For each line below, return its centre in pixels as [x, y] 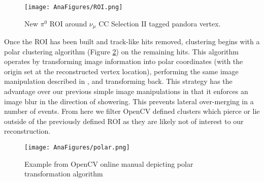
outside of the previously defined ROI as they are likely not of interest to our [124, 121]
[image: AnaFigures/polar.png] [77, 148]
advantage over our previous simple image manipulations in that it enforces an [126, 91]
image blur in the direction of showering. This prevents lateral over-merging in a [129, 101]
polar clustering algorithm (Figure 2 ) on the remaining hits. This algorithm [121, 51]
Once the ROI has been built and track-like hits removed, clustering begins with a [132, 41]
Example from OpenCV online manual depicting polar [109, 163]
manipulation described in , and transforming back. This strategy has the [118, 81]
